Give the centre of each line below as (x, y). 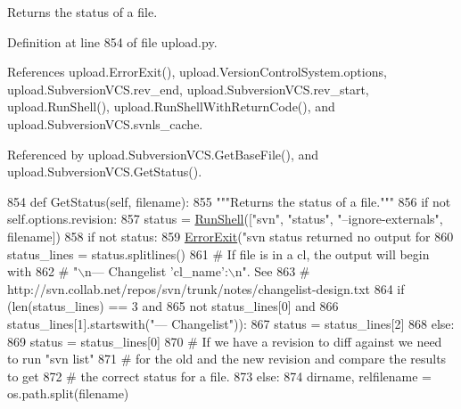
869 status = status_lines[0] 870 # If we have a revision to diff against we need (225, 341)
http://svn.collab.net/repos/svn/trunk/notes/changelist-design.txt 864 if (206, 288)
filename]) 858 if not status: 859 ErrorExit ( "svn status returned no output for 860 (230, 236)
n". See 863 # (272, 271)
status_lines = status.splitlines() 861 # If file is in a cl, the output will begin (218, 254)
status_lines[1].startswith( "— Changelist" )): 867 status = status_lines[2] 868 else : (231, 323)
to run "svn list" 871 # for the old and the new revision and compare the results (227, 359)
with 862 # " (43, 271)
